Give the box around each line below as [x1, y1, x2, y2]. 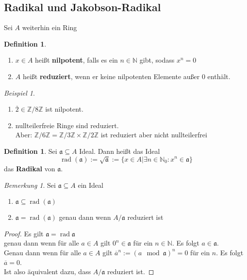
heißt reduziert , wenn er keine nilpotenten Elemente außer [22, 71, 200, 81]
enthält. [207, 71, 231, 81]
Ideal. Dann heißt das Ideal [79, 146, 160, 156]
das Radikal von [4, 163, 55, 173]
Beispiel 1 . [4, 87, 35, 98]
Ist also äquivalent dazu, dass [4, 266, 91, 277]
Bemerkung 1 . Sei [4, 180, 56, 190]
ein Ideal [78, 180, 103, 190]
